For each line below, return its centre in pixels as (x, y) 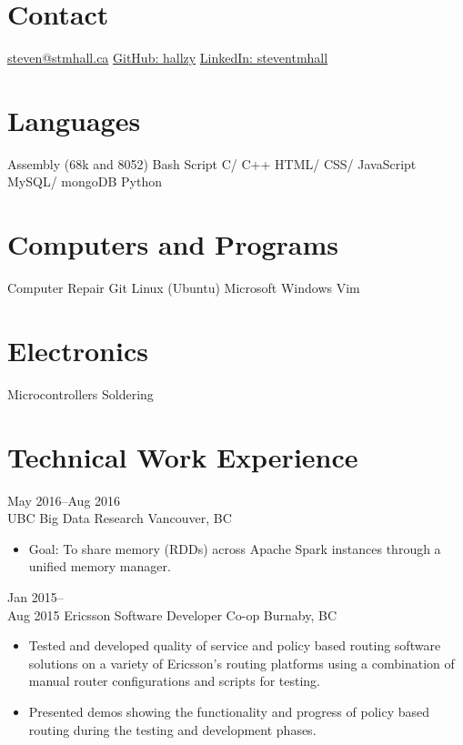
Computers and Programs (173, 244)
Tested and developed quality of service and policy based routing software (235, 645)
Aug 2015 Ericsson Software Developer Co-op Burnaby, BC (172, 614)
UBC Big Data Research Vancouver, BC (120, 518)
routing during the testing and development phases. (172, 729)
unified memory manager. (100, 566)
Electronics (78, 350)
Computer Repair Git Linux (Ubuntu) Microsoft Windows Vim (184, 288)
